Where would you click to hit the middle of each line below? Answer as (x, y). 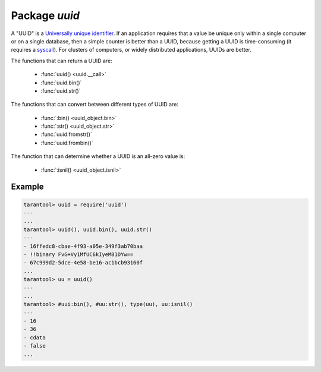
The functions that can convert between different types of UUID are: (95, 105)
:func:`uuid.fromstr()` (66, 134)
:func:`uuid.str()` (61, 91)
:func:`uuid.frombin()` (67, 143)
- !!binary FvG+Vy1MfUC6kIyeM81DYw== (78, 254)
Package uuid (45, 15)
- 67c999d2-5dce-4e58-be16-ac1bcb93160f (83, 263)
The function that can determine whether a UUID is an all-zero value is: (98, 156)
